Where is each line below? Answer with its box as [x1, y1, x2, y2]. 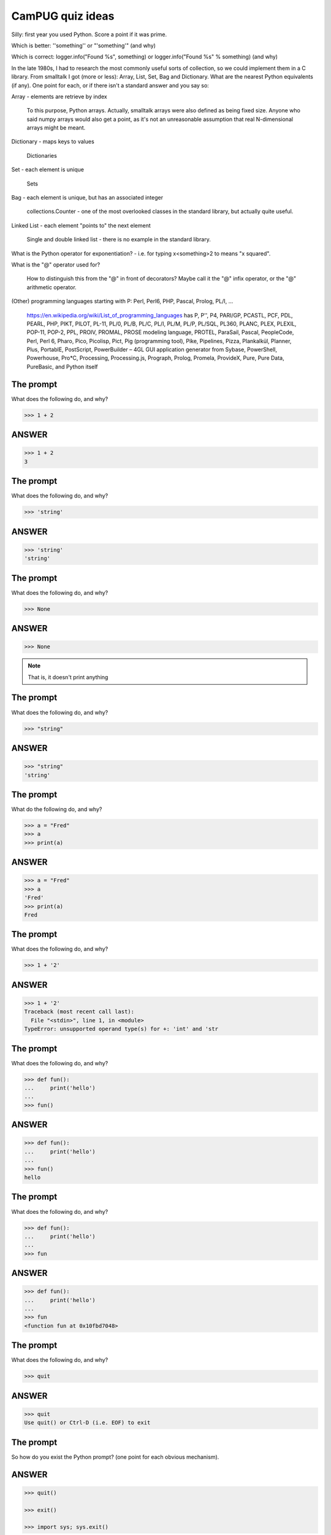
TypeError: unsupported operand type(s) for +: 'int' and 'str [24, 1025, 219, 1033]
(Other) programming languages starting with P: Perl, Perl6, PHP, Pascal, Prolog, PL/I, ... [11, 298, 234, 305]
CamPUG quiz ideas [11, 9, 115, 23]
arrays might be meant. [26, 124, 86, 131]
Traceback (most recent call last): [24, 1008, 135, 1016]
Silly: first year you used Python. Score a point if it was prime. [11, 31, 167, 38]
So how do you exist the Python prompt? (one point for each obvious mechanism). [11, 1453, 219, 1461]
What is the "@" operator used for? [11, 261, 101, 268]
